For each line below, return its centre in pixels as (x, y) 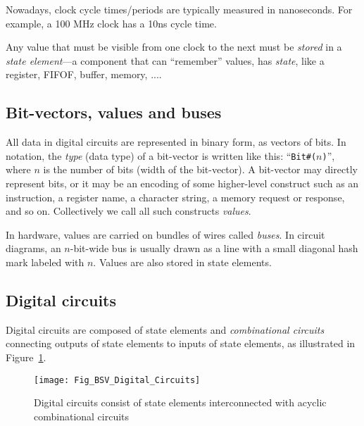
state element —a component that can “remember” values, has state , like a (165, 60)
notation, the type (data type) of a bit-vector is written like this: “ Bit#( (161, 155)
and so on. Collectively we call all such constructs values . (128, 211)
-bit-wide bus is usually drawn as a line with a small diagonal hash (214, 248)
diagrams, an (33, 248)
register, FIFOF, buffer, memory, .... (84, 74)
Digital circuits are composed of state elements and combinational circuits (165, 329)
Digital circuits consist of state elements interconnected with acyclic (180, 402)
